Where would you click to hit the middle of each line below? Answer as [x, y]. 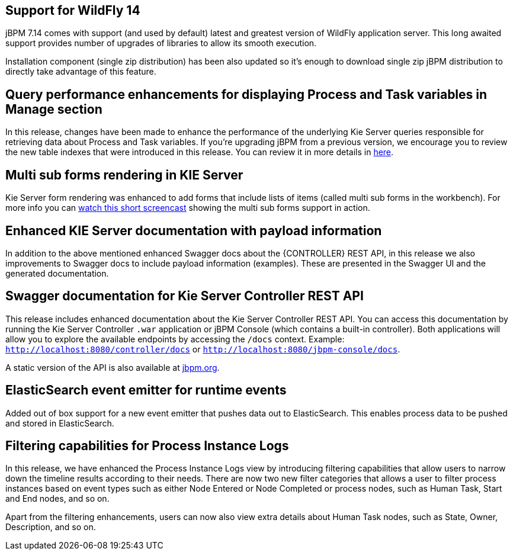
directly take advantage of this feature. [81, 72]
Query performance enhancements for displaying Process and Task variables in [246, 94]
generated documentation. [57, 273]
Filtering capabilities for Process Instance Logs [147, 446]
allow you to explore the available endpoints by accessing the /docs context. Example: [175, 339]
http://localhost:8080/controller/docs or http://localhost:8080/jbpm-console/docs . [203, 349]
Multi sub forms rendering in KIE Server [124, 175]
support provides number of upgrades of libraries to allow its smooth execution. [161, 43]
